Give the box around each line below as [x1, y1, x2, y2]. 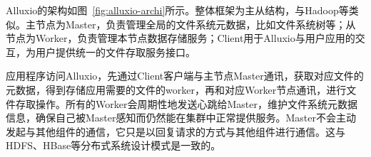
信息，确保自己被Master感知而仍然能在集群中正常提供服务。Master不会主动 [6, 110, 357, 125]
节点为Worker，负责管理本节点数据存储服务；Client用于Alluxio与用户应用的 [6, 31, 355, 45]
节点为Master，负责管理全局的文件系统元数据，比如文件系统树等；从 [35, 16, 356, 31]
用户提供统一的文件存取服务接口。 [35, 44, 195, 59]
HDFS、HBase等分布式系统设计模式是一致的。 [6, 138, 221, 153]
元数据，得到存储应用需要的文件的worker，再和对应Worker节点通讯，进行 [6, 82, 347, 97]
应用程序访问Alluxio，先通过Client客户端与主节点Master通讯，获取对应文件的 [6, 68, 364, 83]
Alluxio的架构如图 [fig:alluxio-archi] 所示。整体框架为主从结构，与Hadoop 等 [6, 3, 349, 17]
